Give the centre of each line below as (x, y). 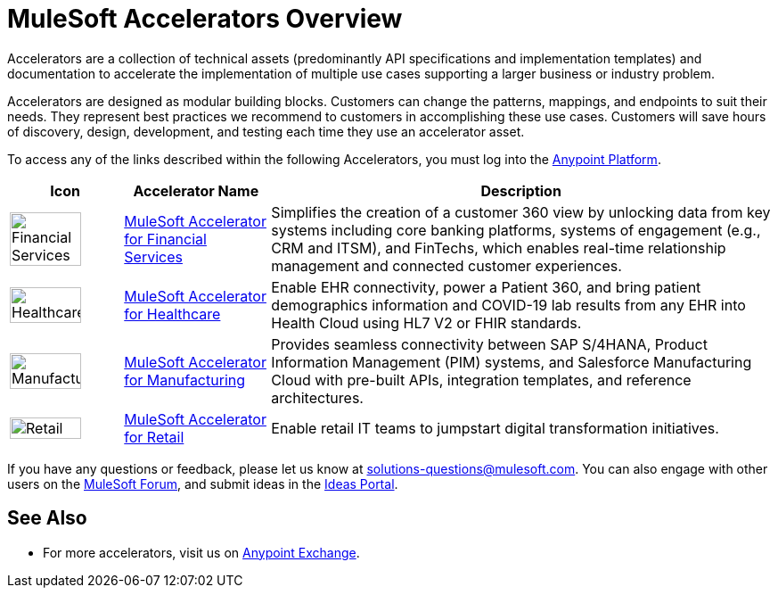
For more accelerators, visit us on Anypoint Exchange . (201, 552)
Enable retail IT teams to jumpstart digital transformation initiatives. (495, 428)
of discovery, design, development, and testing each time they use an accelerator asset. (266, 131)
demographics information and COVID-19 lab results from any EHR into (508, 305)
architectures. (317, 397)
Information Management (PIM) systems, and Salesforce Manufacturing (512, 362)
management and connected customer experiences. (446, 265)
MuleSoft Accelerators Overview (205, 19)
